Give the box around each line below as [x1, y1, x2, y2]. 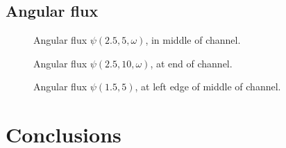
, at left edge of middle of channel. [135, 79, 281, 94]
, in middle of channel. [145, 33, 241, 47]
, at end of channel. [150, 56, 233, 70]
